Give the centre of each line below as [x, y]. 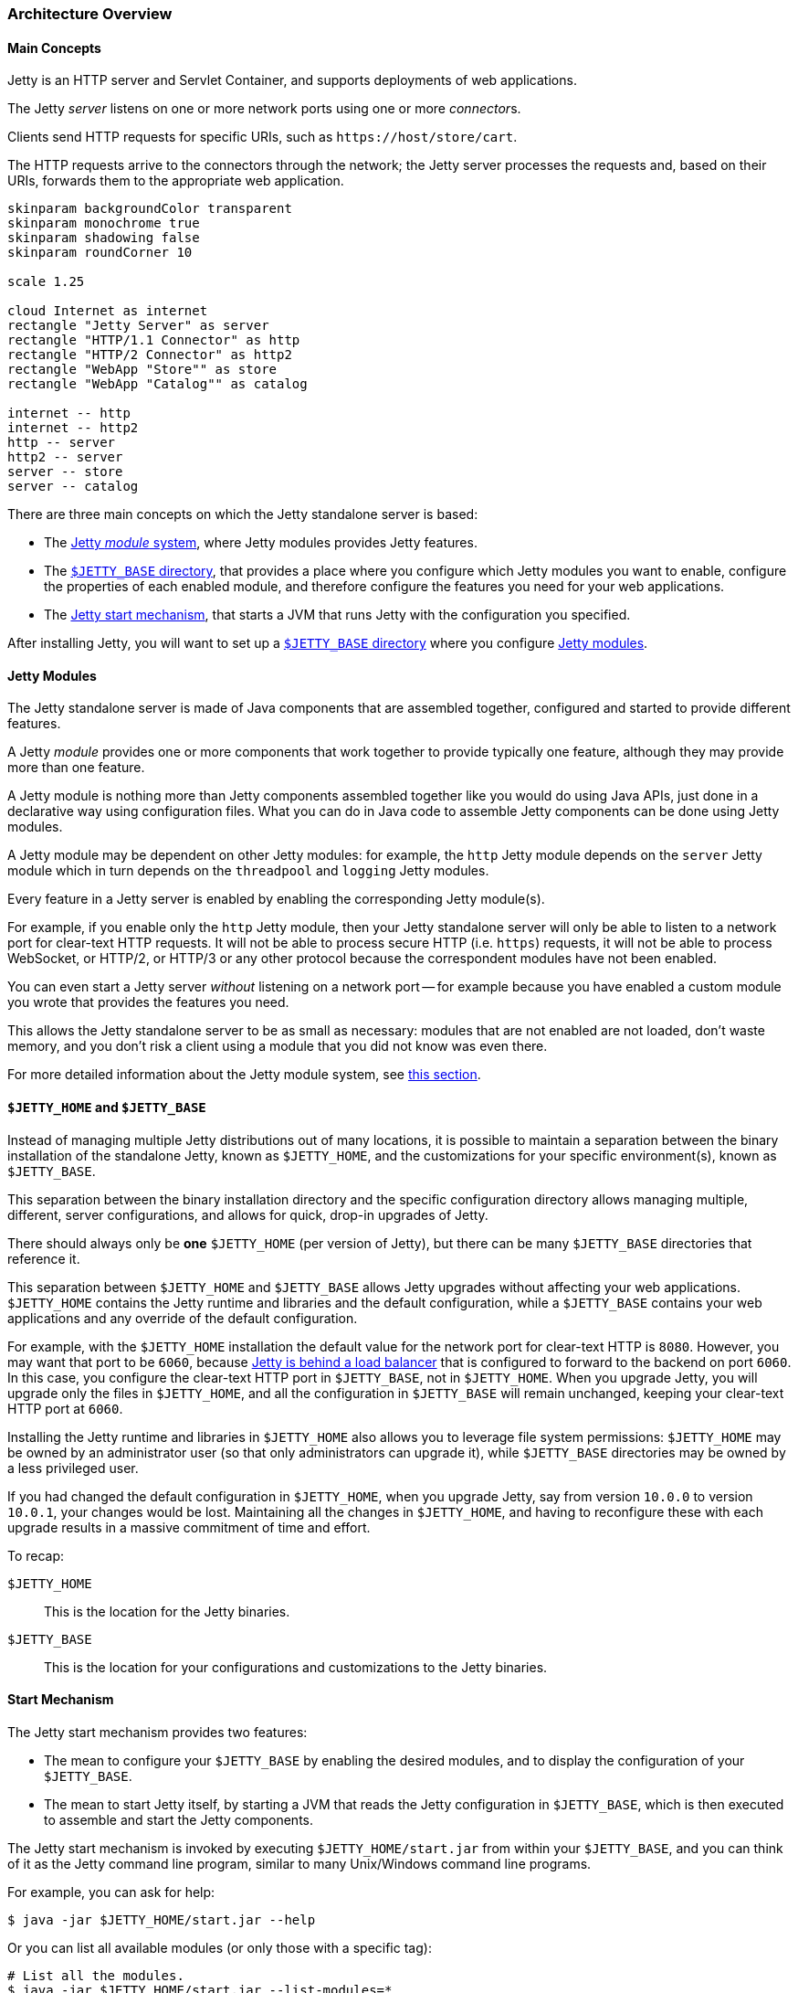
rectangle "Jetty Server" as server [138, 326]
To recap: [36, 1555]
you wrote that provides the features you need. [148, 1002]
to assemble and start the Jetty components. [178, 1819]
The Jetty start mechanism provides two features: [157, 1732]
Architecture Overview [90, 14]
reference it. [44, 1258]
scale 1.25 [46, 282]
